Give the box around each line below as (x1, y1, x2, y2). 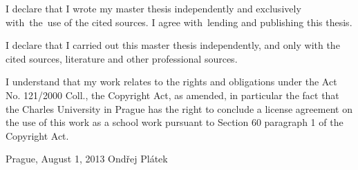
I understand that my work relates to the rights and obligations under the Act (6, 74, 337, 89)
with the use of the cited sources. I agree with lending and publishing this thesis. (6, 14, 352, 29)
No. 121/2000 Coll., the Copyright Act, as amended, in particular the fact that (6, 87, 339, 102)
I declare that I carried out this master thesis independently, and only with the (6, 38, 340, 52)
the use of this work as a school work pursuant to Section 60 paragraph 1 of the (6, 115, 343, 129)
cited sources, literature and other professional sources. (6, 51, 238, 65)
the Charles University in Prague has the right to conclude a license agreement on (6, 101, 352, 116)
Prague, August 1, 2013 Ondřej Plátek (6, 151, 168, 166)
